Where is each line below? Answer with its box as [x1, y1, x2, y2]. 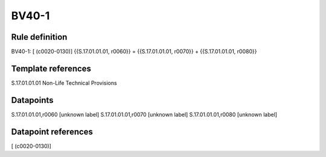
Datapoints [11, 95, 54, 105]
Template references [11, 63, 92, 73]
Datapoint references [11, 126, 94, 137]
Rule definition [11, 32, 68, 42]
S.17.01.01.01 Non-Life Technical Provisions [11, 79, 117, 87]
